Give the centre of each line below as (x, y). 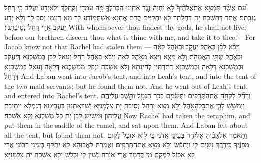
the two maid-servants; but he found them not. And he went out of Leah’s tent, (126, 86)
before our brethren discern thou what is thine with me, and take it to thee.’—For (130, 37)
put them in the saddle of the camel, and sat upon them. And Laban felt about (126, 125)
